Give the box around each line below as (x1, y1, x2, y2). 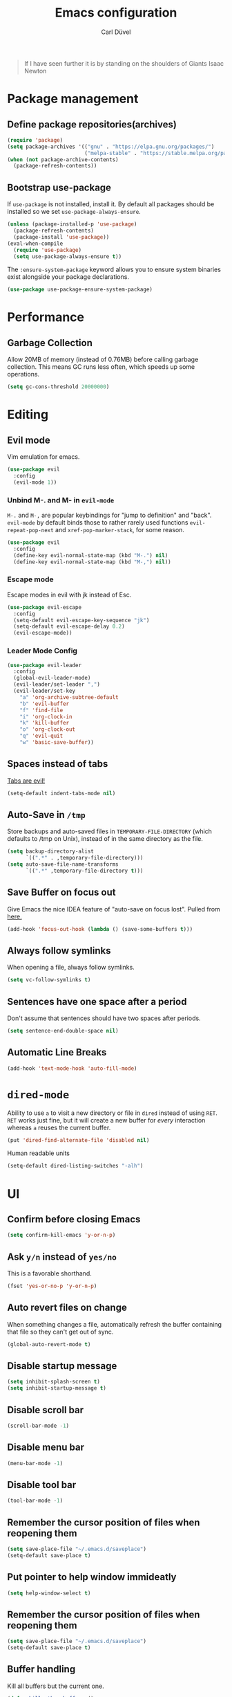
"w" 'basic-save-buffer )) (19, 739, 95, 746)
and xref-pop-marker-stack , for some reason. (55, 526, 185, 534)
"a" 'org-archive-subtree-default (19, 693, 119, 700)
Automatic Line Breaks (7, 1046, 107, 1058)
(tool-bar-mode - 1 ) (7, 1497, 64, 1505)
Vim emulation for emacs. (7, 453, 80, 461)
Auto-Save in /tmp (7, 808, 86, 821)
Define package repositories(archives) (7, 118, 177, 130)
